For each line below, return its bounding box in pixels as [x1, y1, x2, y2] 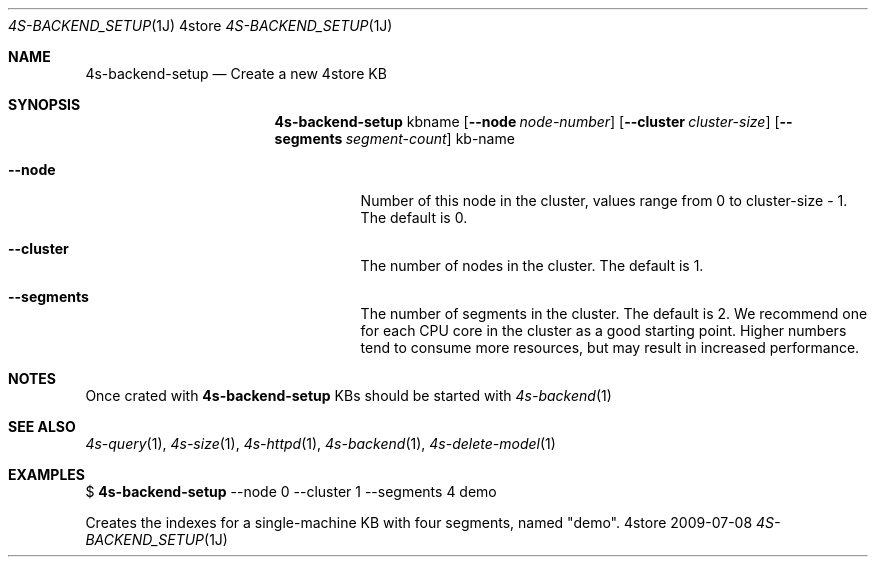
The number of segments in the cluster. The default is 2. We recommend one [360, 305, 868, 322]
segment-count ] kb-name [345, 130, 515, 147]
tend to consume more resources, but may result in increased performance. [360, 339, 860, 356]
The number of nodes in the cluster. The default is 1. [360, 257, 704, 274]
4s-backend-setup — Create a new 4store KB [85, 65, 387, 82]
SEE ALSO [8, 418, 76, 435]
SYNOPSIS [8, 96, 81, 113]
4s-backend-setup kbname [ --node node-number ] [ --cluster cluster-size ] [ [274, 113, 780, 130]
